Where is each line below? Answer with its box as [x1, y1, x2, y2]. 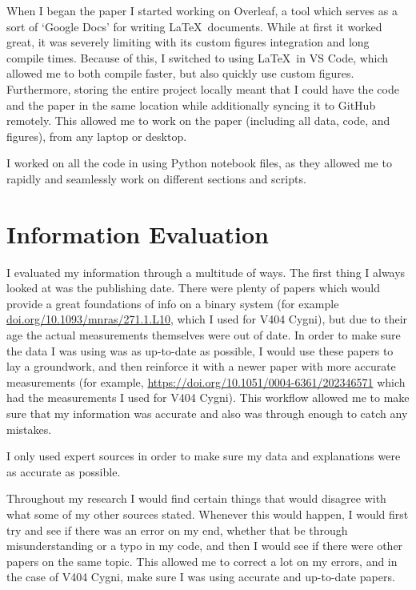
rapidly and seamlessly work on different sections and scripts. [6, 170, 306, 187]
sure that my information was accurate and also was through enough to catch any [6, 405, 408, 421]
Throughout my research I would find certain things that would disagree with [6, 490, 386, 507]
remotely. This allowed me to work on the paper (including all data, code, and [6, 112, 390, 129]
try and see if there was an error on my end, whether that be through [6, 521, 348, 538]
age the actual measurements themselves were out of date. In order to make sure [6, 327, 401, 343]
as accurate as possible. [6, 463, 121, 480]
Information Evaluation [6, 217, 269, 250]
